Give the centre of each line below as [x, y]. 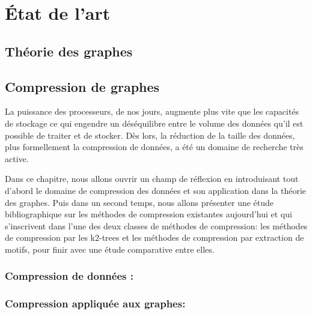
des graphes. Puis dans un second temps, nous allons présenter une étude [139, 202]
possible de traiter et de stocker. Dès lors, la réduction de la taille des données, [150, 135]
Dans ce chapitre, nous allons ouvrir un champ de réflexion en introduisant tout [152, 179]
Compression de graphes [82, 86]
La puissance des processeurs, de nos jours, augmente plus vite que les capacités [152, 111]
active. [17, 158]
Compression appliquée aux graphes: [95, 303]
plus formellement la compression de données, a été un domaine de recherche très [154, 147]
